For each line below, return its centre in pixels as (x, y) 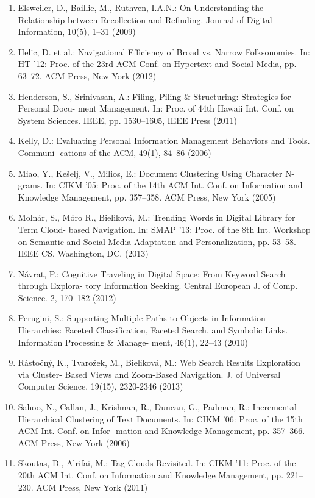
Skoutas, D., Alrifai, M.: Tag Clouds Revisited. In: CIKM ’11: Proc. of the (157, 463)
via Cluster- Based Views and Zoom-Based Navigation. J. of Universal (149, 374)
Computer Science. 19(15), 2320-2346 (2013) (101, 386)
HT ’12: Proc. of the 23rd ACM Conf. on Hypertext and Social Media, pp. (157, 64)
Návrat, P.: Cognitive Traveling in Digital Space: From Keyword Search (152, 273)
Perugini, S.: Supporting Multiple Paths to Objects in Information (142, 318)
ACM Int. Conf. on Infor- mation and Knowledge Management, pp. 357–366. (161, 431)
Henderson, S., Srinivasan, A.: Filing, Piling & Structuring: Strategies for (154, 96)
